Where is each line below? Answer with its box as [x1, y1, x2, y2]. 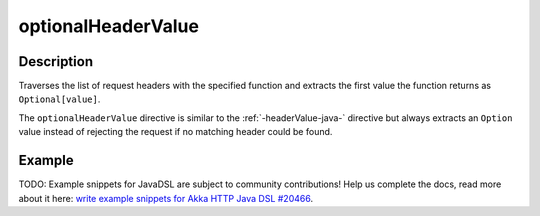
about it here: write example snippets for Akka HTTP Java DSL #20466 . [18, 192, 314, 204]
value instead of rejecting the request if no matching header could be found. [18, 126, 333, 138]
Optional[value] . [18, 93, 101, 105]
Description [18, 53, 94, 70]
